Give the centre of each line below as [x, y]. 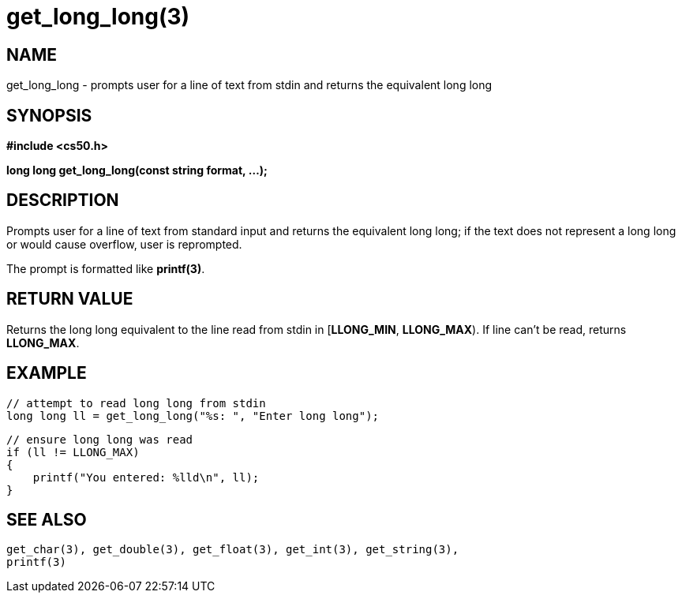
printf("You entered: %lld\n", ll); [146, 477]
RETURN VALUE [70, 299]
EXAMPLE [47, 373]
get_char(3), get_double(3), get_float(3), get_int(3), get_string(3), [233, 550]
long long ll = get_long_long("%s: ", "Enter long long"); [193, 416]
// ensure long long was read [100, 439]
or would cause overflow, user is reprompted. [124, 244]
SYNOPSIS [49, 115]
